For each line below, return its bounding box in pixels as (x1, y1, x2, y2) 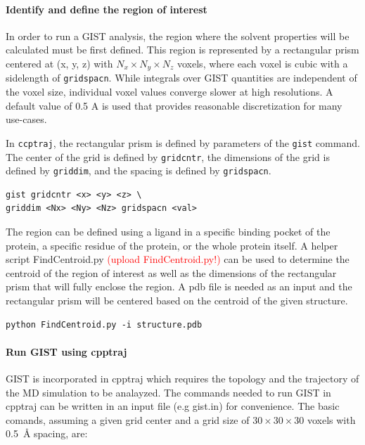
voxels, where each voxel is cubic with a (177, 56, 348, 70)
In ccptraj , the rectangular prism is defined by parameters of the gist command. (6, 135, 360, 150)
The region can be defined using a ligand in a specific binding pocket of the (6, 224, 331, 239)
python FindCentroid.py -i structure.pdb (6, 319, 203, 330)
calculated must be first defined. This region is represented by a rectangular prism (6, 42, 359, 57)
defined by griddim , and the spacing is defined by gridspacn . (6, 163, 271, 178)
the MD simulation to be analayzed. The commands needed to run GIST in (6, 385, 331, 399)
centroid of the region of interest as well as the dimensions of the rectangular (6, 265, 337, 280)
